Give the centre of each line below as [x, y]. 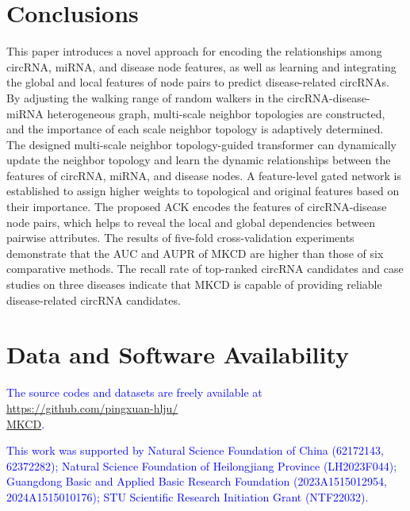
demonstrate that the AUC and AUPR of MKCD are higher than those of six [195, 253]
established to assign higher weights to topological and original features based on [203, 191]
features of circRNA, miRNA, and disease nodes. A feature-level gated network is [204, 175]
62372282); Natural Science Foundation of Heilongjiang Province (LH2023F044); [202, 465]
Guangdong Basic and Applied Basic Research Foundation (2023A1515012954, [197, 481]
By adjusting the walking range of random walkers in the [145, 97]
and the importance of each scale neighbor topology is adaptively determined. [195, 129]
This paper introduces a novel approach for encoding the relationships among [194, 51]
